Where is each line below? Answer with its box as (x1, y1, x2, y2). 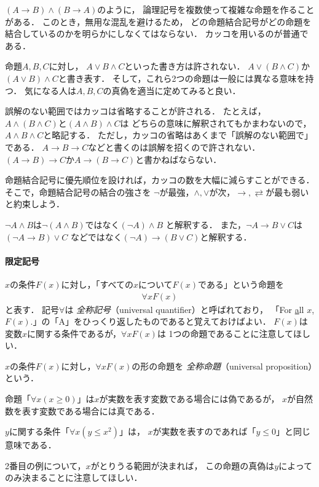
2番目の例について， (5, 459, 86, 472)
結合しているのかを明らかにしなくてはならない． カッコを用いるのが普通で (5, 27, 309, 40)
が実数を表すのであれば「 (152, 425, 256, 438)
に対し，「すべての (61, 277, 133, 290)
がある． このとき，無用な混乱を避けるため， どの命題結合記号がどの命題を (5, 15, 312, 28)
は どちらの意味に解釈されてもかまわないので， (120, 116, 312, 129)
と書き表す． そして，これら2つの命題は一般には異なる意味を (58, 71, 305, 84)
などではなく (70, 230, 122, 243)
